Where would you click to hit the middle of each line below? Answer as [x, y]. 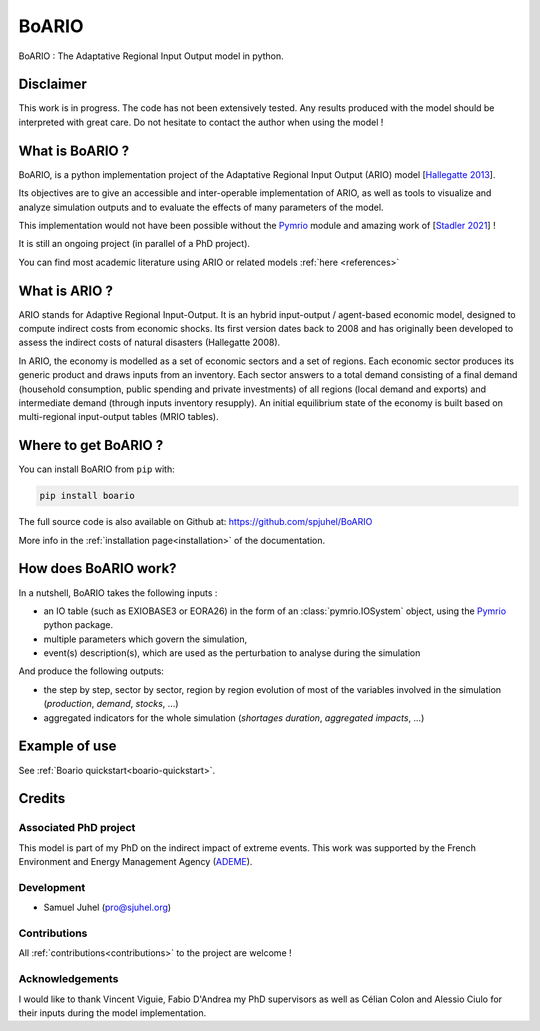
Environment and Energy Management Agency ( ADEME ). [135, 862]
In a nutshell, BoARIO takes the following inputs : [118, 592]
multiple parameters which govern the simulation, [145, 639]
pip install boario [87, 496]
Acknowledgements [68, 979]
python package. [78, 625]
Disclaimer [52, 84]
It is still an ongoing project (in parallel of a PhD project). [134, 244]
